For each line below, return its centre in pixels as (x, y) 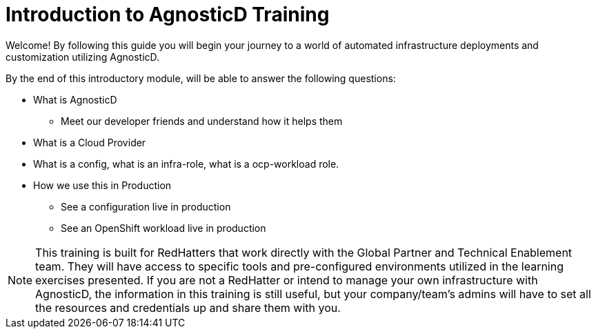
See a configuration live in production (146, 206)
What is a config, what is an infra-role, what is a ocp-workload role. (186, 164)
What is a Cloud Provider (90, 142)
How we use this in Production (102, 185)
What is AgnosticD (75, 99)
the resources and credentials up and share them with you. (188, 307)
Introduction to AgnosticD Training (168, 14)
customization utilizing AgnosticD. (83, 57)
